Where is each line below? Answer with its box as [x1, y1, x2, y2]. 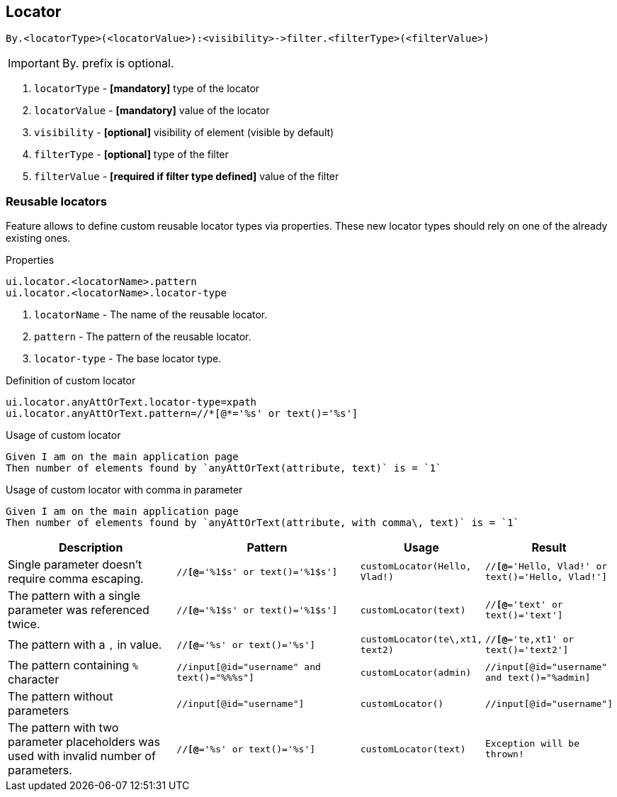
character [8, 672, 60, 687]
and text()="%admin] [485, 672, 591, 684]
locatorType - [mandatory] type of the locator [34, 82, 260, 95]
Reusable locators [6, 194, 107, 208]
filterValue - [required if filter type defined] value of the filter [34, 170, 339, 183]
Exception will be [485, 738, 580, 749]
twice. [8, 617, 40, 632]
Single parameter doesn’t [8, 557, 142, 572]
